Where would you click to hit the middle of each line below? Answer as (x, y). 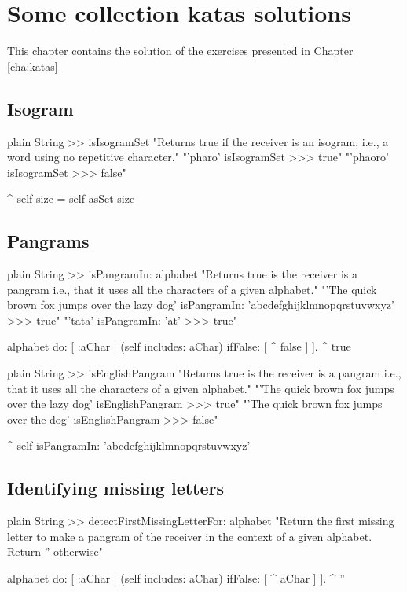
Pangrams (48, 241)
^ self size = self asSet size (71, 199)
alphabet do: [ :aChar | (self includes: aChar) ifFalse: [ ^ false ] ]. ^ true (179, 346)
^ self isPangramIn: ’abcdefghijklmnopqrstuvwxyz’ (129, 445)
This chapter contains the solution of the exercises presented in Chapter (180, 51)
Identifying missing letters (116, 488)
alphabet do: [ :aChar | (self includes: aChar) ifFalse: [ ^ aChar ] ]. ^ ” (176, 578)
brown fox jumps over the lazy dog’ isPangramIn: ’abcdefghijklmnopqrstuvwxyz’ (201, 305)
